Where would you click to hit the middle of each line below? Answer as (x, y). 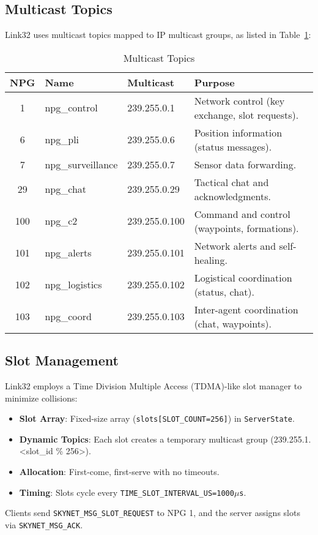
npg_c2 (61, 221)
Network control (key (239, 100)
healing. (211, 260)
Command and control (242, 214)
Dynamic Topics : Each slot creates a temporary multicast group (143, 439)
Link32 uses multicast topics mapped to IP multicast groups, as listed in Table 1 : (158, 35)
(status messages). (233, 146)
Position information (238, 132)
